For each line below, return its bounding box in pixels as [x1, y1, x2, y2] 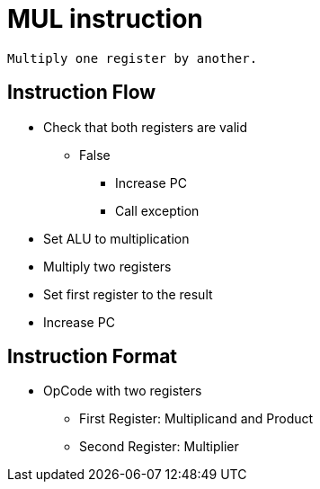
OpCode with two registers [43, 383, 202, 399]
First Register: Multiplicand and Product [79, 411, 314, 427]
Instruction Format [7, 345, 178, 369]
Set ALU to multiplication [43, 230, 190, 246]
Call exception [115, 202, 200, 218]
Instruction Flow [7, 81, 156, 104]
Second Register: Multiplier [79, 439, 239, 455]
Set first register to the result [43, 286, 213, 302]
